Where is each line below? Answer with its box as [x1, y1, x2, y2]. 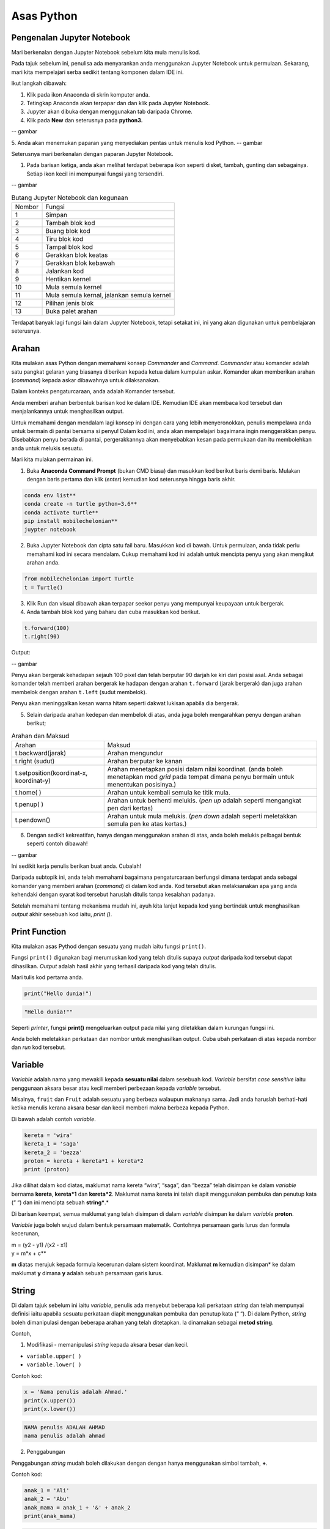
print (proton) [24, 1166, 70, 1173]
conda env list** [24, 492, 76, 498]
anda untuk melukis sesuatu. [11, 444, 84, 452]
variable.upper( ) [26, 1352, 82, 1360]
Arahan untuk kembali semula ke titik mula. [107, 788, 230, 796]
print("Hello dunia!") [24, 990, 92, 997]
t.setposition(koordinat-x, [15, 768, 88, 777]
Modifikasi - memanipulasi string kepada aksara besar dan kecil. [26, 1341, 189, 1349]
